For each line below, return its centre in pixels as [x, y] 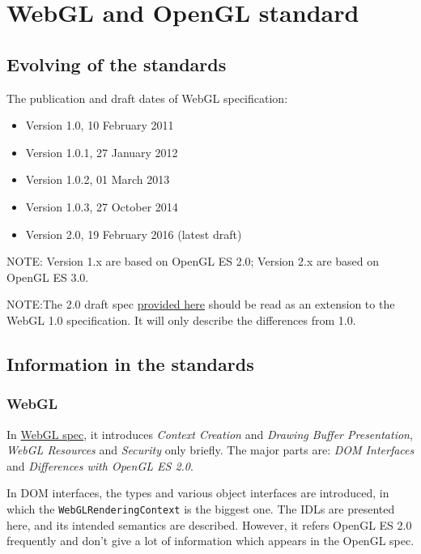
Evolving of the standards [117, 64]
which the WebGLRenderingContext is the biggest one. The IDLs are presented [201, 508]
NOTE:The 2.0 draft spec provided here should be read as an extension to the [201, 304]
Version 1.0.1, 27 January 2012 [102, 152]
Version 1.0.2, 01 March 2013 [98, 179]
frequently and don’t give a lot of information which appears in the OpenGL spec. [210, 541]
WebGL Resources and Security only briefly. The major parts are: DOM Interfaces [210, 450]
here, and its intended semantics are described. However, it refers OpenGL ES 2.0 [209, 524]
